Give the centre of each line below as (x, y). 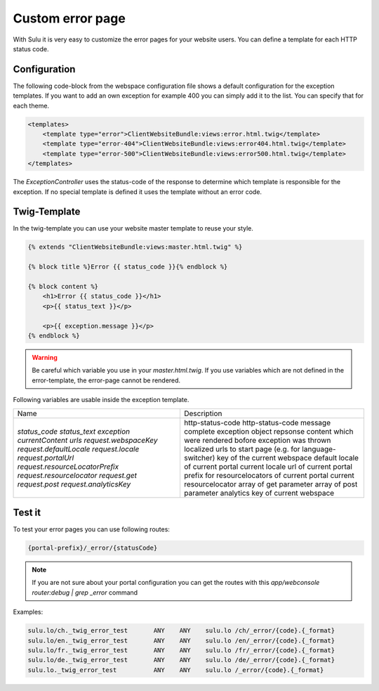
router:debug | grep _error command (85, 592)
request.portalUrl (46, 458)
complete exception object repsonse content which (268, 431)
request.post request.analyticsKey (74, 484)
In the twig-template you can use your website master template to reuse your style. (133, 228)
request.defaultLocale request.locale (78, 448)
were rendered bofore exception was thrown (257, 440)
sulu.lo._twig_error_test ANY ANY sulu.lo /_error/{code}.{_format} (176, 670)
